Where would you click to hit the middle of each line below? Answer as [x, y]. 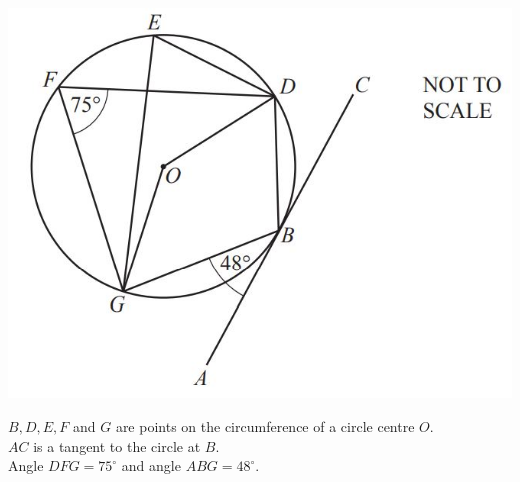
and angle [151, 465]
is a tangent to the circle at [117, 445]
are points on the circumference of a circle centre [265, 425]
